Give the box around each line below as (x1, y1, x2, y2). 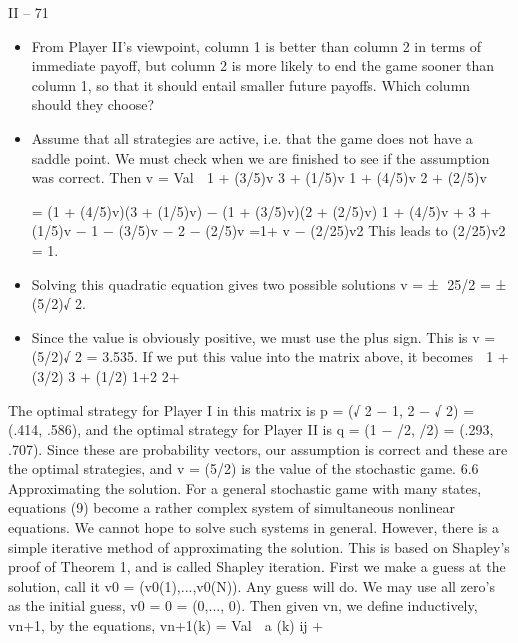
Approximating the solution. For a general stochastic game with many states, (8, 477, 482, 498)
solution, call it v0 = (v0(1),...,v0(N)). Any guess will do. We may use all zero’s (8, 575, 495, 596)
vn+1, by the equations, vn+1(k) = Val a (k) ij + (8, 615, 324, 636)
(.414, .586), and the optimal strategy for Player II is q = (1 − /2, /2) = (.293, (8, 419, 494, 440)
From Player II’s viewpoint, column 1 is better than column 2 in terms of (31, 35, 481, 56)
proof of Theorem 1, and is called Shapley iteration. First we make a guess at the (8, 556, 506, 577)
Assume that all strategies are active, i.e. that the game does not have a (31, 127, 473, 148)
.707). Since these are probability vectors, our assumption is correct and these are (8, 438, 508, 459)
